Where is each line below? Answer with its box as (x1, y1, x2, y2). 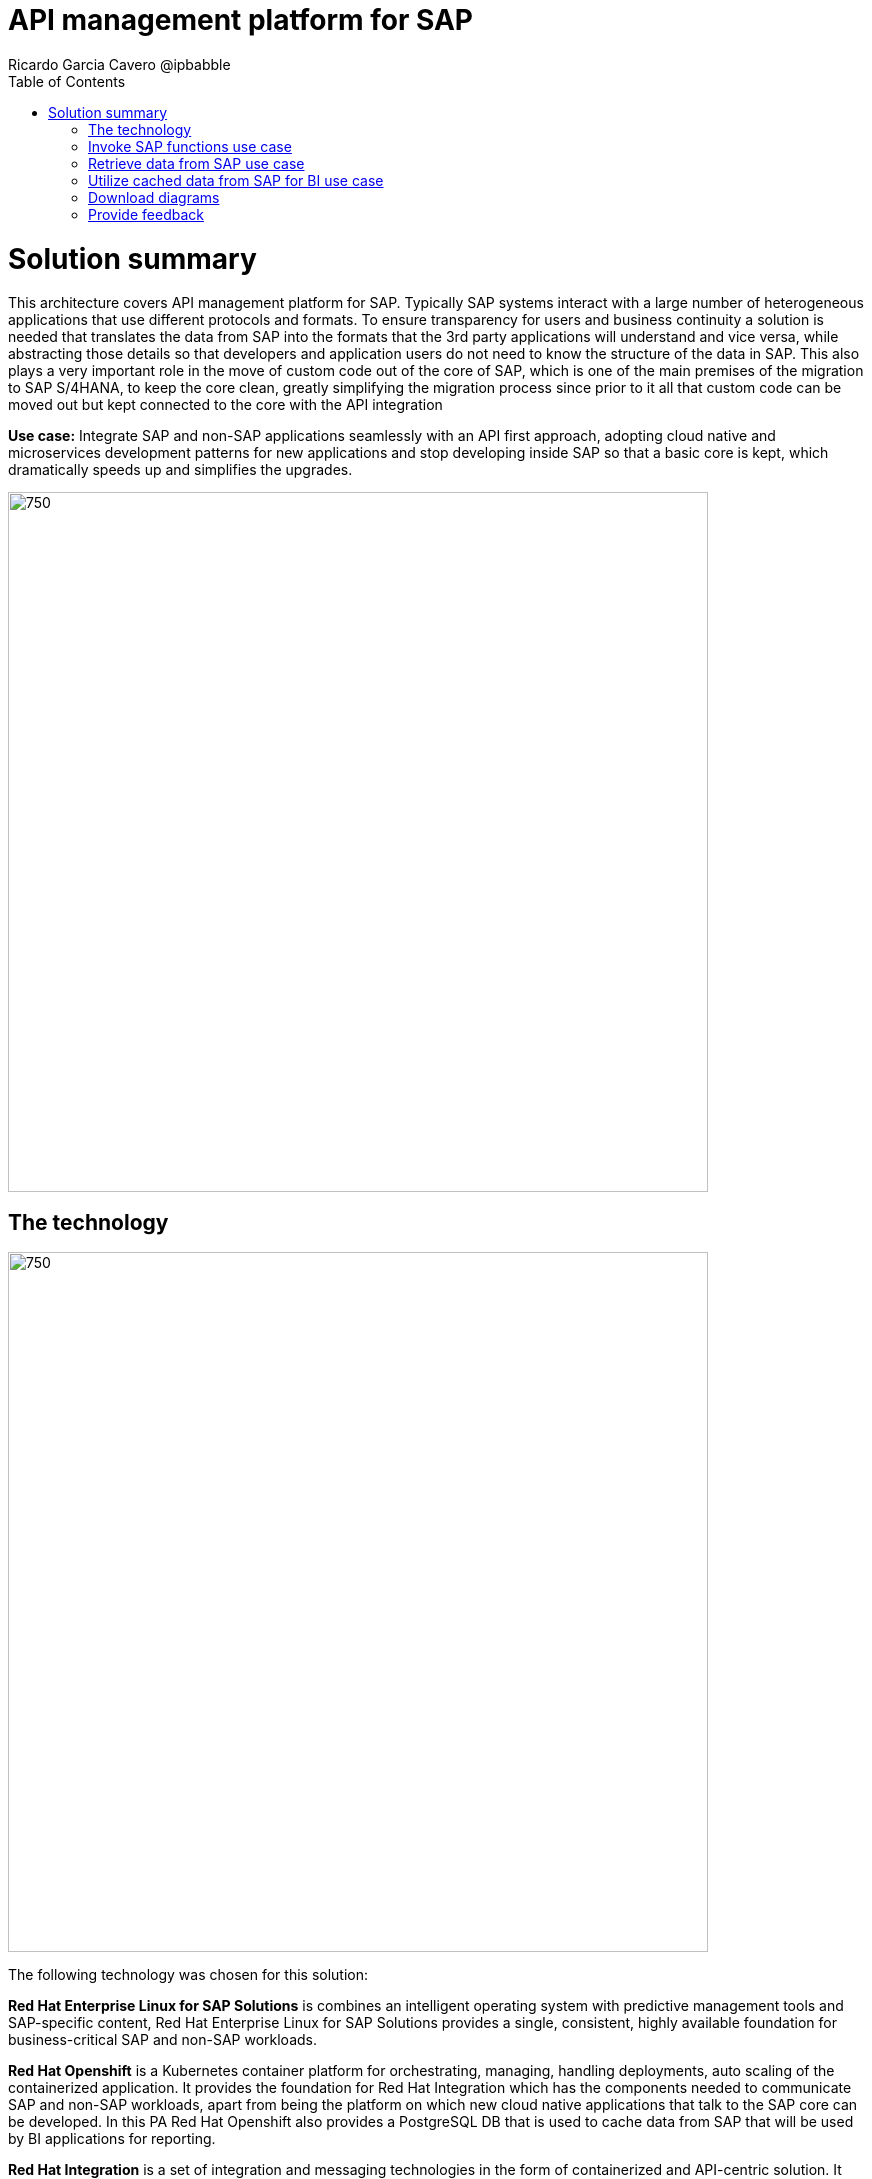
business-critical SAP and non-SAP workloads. (8, 2031, 317, 2049)
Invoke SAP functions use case (88, 137, 292, 155)
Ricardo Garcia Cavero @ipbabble (8, 55, 231, 73)
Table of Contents (8, 72, 126, 90)
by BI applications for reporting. (8, 2130, 216, 2148)
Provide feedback (88, 205, 204, 223)
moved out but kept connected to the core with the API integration (8, 396, 443, 414)
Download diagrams (88, 188, 220, 206)
